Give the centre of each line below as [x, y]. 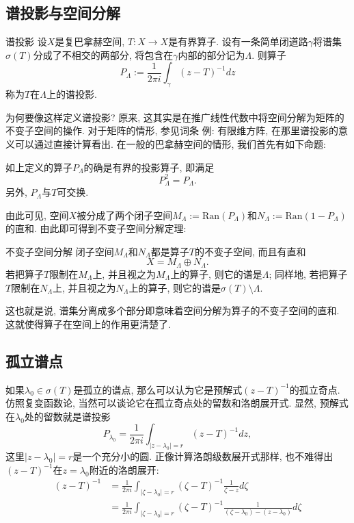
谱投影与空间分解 [63, 13]
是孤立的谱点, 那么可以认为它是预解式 [158, 389]
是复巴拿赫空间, [90, 41]
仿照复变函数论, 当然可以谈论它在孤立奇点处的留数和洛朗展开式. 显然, [161, 403]
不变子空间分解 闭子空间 [60, 251]
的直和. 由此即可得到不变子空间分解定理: [96, 228]
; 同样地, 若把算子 [308, 273]
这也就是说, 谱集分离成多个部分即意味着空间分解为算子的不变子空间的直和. [173, 310]
